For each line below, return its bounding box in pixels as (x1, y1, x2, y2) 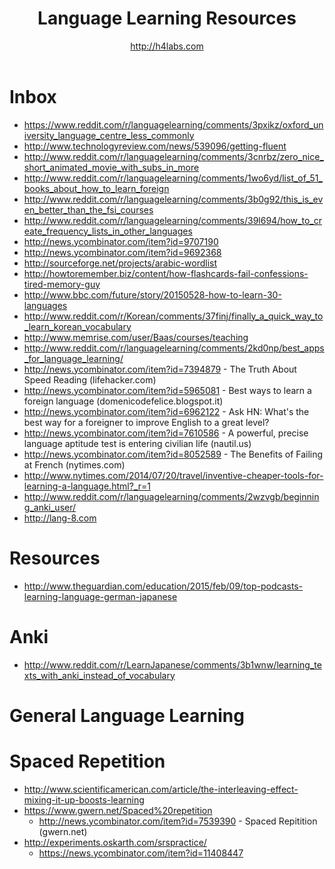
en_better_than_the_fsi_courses (23, 203, 154, 216)
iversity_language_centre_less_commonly (23, 129, 195, 141)
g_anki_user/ (23, 501, 77, 513)
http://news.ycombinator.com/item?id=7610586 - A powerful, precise (23, 427, 309, 439)
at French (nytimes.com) (23, 458, 126, 471)
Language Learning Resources (37, 7, 297, 30)
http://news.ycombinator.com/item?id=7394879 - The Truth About (23, 363, 297, 375)
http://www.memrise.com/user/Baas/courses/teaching (23, 331, 249, 343)
